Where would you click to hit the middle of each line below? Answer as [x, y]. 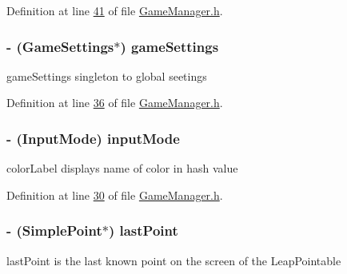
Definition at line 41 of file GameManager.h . [115, 10]
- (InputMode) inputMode [93, 138]
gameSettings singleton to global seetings [107, 75]
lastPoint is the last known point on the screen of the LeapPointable [174, 260]
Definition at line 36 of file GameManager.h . [115, 103]
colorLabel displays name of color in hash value [122, 168]
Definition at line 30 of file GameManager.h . [115, 195]
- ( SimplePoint [54, 230]
